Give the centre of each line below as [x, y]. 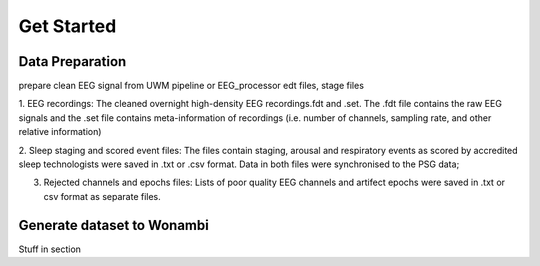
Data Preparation [72, 61]
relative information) [60, 132]
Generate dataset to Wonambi [113, 225]
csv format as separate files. [102, 196]
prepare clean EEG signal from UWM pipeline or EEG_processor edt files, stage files [191, 86]
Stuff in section [50, 249]
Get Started [67, 26]
